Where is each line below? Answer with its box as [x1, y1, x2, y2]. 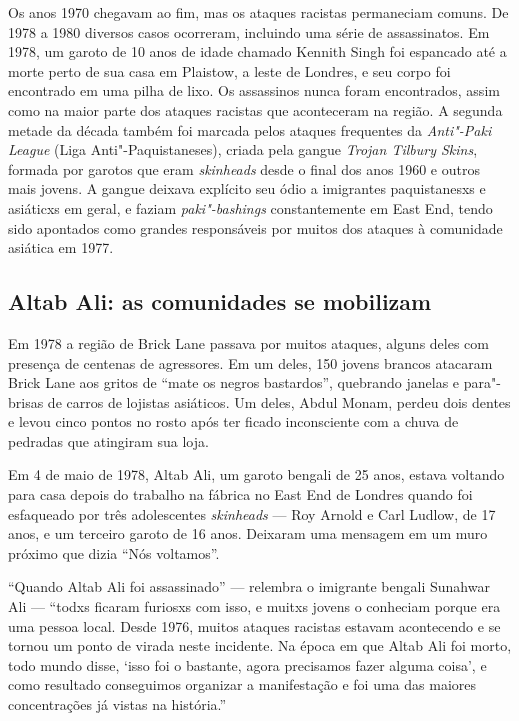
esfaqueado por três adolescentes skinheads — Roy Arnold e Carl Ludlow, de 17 [8, 503, 496, 524]
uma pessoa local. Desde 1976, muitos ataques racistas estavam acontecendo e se [8, 615, 501, 636]
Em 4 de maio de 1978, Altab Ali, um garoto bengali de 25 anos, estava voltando [8, 464, 505, 485]
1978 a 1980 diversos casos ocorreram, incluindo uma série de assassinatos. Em [8, 21, 490, 42]
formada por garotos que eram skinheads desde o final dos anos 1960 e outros [8, 158, 480, 179]
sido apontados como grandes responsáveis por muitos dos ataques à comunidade [8, 217, 503, 238]
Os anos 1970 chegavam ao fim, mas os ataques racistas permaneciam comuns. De [8, 2, 509, 22]
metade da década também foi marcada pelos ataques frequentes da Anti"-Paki [8, 119, 492, 140]
